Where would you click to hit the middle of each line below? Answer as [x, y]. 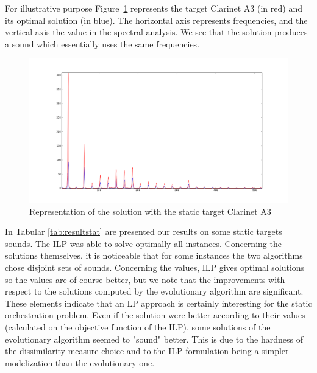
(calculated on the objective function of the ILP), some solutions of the [138, 326]
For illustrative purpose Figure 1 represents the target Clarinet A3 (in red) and [154, 8]
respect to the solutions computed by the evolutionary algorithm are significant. [154, 291]
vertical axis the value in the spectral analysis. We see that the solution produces [156, 32]
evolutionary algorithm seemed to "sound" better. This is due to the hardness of [154, 339]
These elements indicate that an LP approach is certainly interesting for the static [158, 303]
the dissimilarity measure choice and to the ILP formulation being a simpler [147, 351]
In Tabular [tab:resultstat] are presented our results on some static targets [144, 232]
